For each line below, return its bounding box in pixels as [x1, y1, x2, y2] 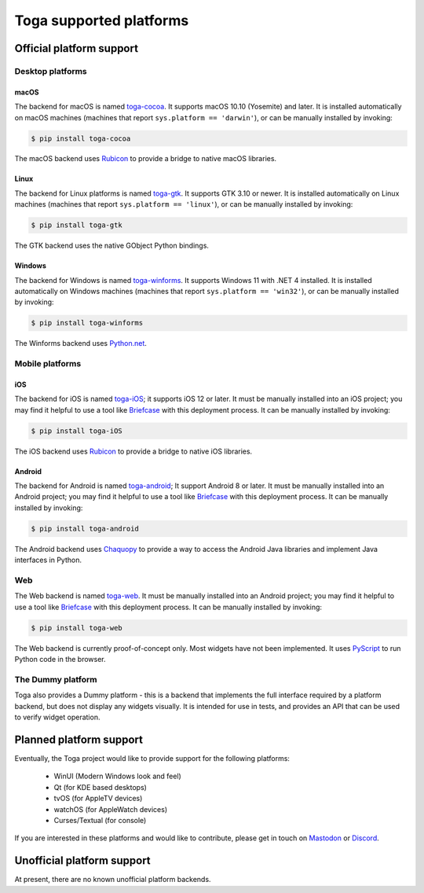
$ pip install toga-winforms [31, 318, 144, 328]
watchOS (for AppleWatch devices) [53, 804, 168, 814]
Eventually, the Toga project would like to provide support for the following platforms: [14, 753, 291, 763]
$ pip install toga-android [31, 524, 139, 533]
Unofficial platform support [14, 854, 151, 868]
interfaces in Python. [14, 555, 82, 565]
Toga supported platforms [14, 12, 189, 29]
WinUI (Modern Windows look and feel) [53, 771, 182, 781]
